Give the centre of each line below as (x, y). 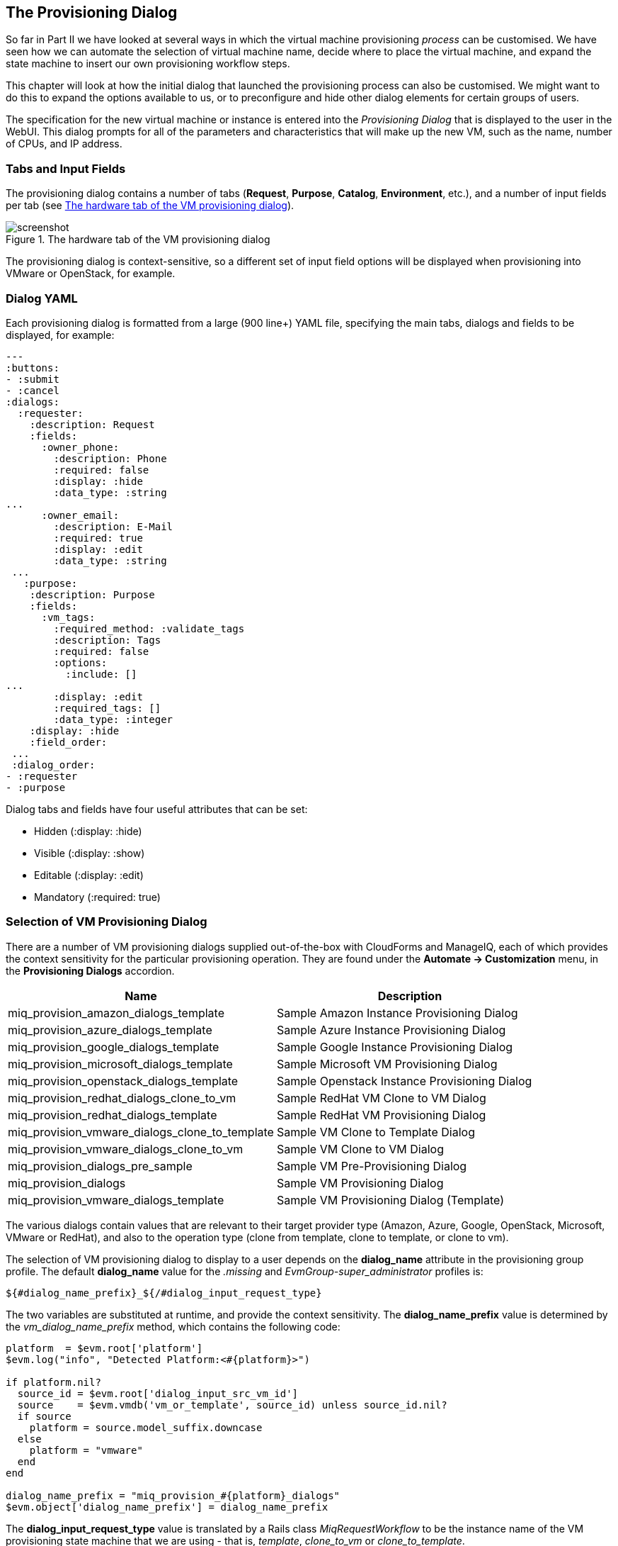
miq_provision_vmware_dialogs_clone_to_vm (126, 1149)
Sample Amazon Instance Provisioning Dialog (397, 1013)
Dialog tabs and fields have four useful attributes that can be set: (157, 809)
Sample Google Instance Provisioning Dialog (395, 1047)
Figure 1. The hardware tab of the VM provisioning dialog (138, 240)
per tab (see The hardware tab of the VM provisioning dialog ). (150, 206)
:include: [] (101, 674)
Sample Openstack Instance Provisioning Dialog (404, 1081)
